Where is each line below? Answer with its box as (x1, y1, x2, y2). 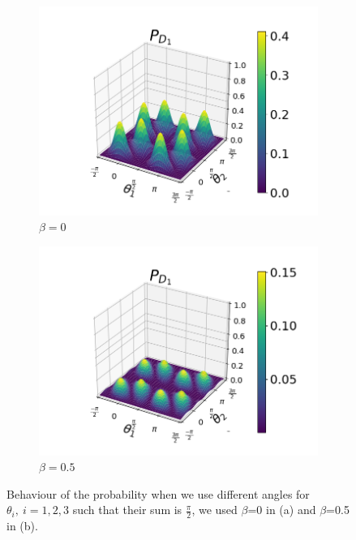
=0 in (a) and (247, 501, 316, 518)
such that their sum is (72, 501, 182, 518)
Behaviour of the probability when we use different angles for (6, 485, 310, 502)
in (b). (6, 517, 38, 534)
